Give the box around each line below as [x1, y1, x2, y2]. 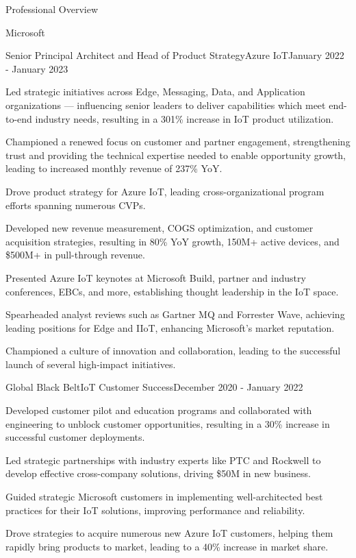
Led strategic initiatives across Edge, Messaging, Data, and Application [5, 84, 305, 99]
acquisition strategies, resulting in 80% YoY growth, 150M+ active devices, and [5, 234, 340, 248]
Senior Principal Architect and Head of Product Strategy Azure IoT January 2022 [5, 48, 344, 62]
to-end [5, 111, 32, 125]
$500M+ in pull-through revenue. [5, 247, 145, 262]
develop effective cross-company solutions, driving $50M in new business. [5, 466, 311, 481]
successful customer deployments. [5, 430, 145, 444]
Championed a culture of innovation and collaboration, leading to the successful [5, 343, 341, 358]
